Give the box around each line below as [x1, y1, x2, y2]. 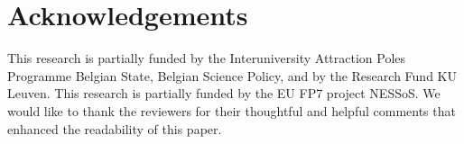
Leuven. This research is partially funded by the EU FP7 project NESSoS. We [7, 84, 441, 103]
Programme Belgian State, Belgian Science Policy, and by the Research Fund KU [7, 66, 457, 85]
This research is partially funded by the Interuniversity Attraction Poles [7, 49, 406, 67]
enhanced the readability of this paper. [7, 119, 222, 138]
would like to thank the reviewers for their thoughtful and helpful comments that [7, 101, 456, 120]
